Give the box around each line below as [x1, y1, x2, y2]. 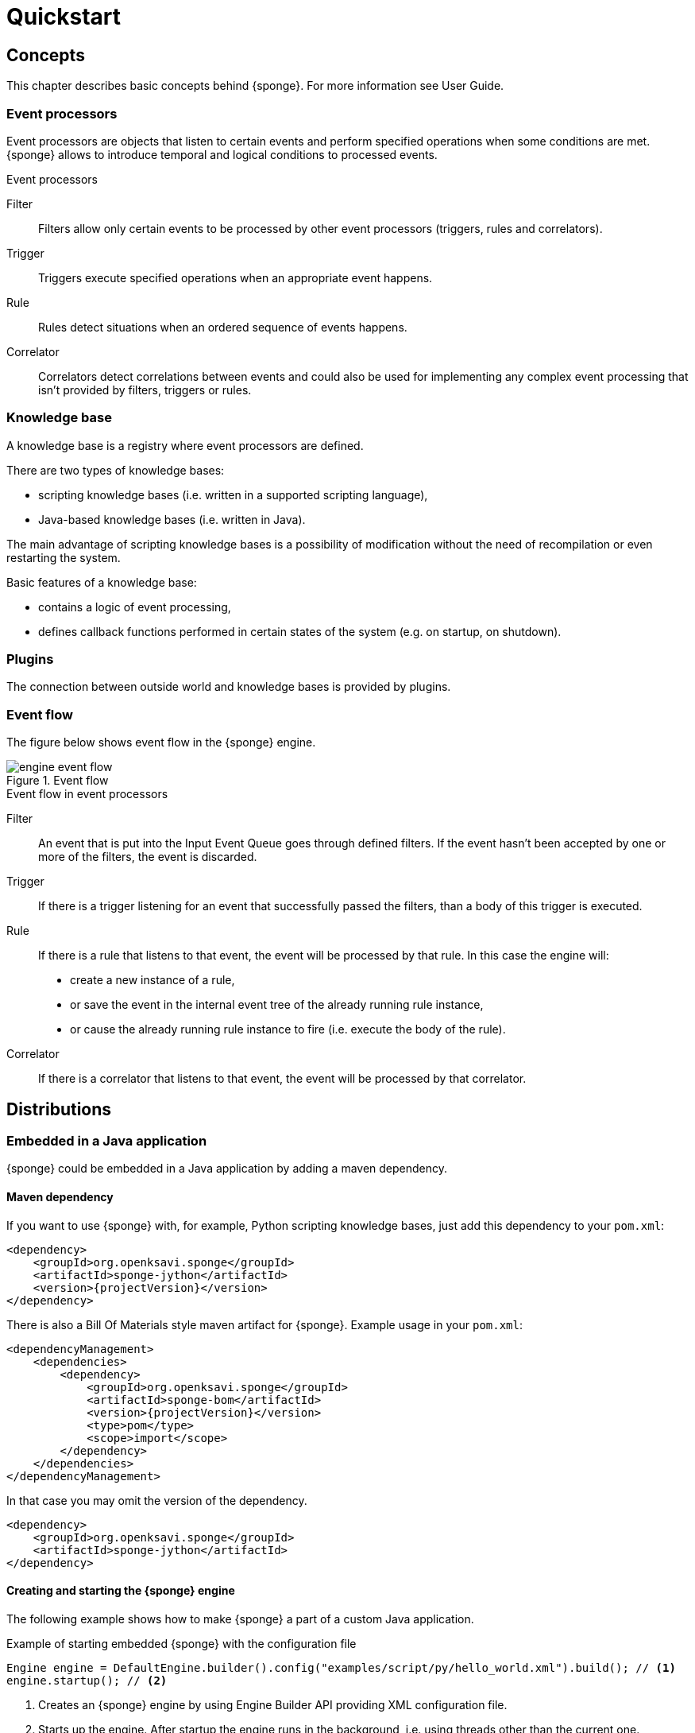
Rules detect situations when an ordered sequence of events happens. [38, 320, 407, 334]
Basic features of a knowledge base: [6, 575, 197, 589]
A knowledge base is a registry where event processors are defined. [6, 438, 364, 452]
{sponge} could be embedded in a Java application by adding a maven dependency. [6, 1161, 448, 1176]
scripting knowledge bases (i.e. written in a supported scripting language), [38, 487, 428, 502]
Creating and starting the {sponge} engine [6, 1584, 235, 1598]
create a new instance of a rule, [70, 973, 235, 987]
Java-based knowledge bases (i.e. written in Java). [38, 512, 306, 526]
